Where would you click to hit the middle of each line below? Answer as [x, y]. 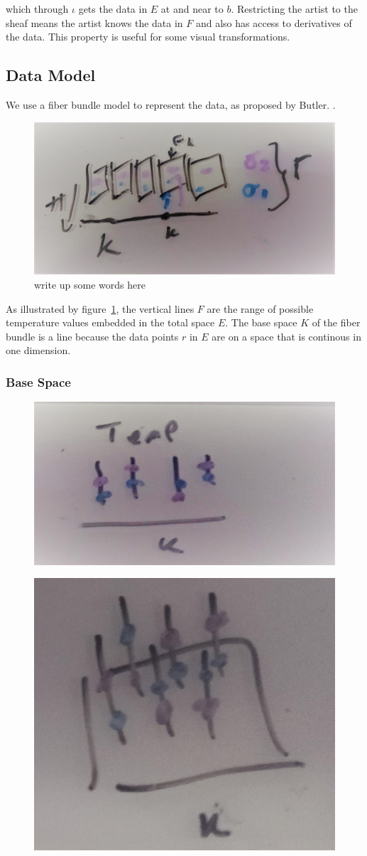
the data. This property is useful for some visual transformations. [148, 37]
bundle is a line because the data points [92, 336]
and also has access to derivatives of [274, 22]
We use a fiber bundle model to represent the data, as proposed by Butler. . [171, 104]
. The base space [261, 322]
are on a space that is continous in [286, 336]
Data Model [51, 75]
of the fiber [336, 322]
